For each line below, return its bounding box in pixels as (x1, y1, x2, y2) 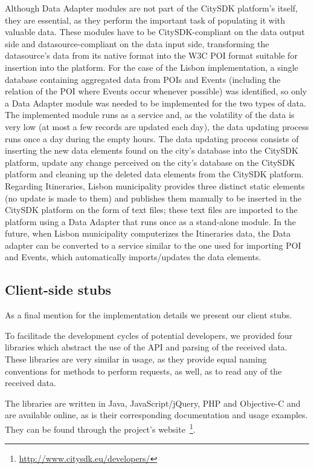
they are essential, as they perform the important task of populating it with (5, 13, 286, 26)
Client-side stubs (5, 280, 112, 299)
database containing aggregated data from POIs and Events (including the (5, 73, 281, 85)
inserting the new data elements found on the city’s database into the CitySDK (5, 144, 298, 157)
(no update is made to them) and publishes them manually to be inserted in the (5, 191, 302, 204)
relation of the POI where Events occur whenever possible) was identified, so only (5, 85, 307, 97)
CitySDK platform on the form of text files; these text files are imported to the (5, 203, 298, 216)
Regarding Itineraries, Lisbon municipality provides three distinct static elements (5, 179, 305, 192)
